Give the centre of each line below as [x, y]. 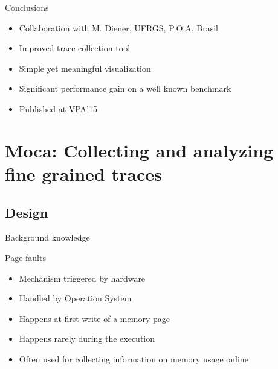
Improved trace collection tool [75, 48]
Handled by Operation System [75, 298]
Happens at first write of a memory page [94, 318]
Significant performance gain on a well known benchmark [125, 88]
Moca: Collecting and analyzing [139, 150]
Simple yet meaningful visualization [85, 68]
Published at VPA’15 [58, 108]
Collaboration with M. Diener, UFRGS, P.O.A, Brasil [118, 27]
